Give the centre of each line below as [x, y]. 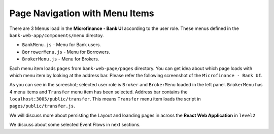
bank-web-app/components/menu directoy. [57, 35]
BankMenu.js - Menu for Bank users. [62, 45]
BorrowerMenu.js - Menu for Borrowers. [66, 52]
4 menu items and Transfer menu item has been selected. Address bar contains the [98, 92]
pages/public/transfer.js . [42, 106]
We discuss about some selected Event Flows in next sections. [75, 125]
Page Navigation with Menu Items [82, 13]
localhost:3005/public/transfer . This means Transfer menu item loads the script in [105, 99]
